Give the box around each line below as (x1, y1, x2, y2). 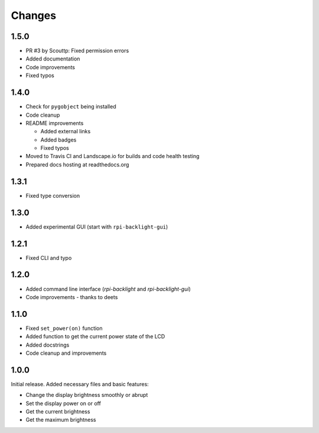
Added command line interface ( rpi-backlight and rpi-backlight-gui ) (25, 285, 191, 293)
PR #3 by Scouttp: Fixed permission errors (25, 47, 129, 54)
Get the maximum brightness (25, 416, 97, 424)
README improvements (25, 119, 84, 127)
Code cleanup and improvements (25, 349, 107, 357)
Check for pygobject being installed (25, 103, 116, 110)
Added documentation (25, 55, 80, 62)
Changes (11, 9, 56, 22)
